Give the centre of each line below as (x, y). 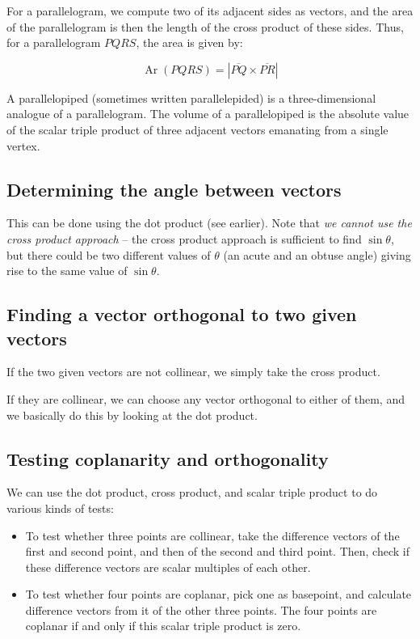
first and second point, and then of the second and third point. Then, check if (217, 551)
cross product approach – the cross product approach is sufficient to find (184, 238)
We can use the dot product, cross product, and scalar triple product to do (192, 492)
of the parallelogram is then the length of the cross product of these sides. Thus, (205, 26)
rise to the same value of (67, 271)
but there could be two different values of (109, 254)
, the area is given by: (189, 42)
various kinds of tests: (60, 508)
